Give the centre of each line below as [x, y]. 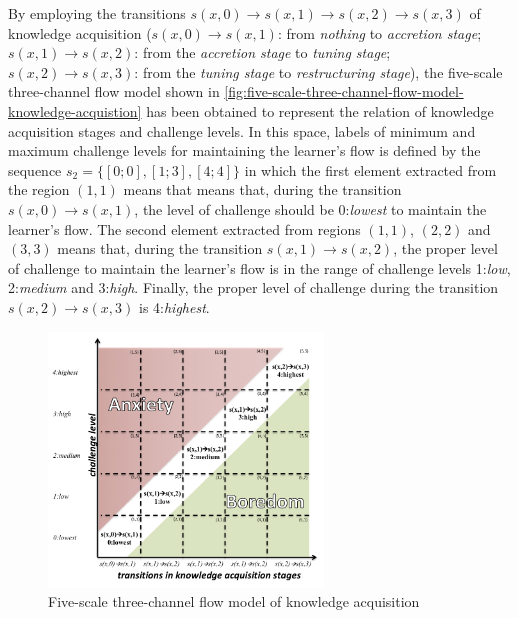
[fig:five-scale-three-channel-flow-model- [344, 91]
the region [39, 189]
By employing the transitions [97, 13]
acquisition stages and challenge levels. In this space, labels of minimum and [242, 130]
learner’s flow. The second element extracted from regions [184, 228]
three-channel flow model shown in [114, 91]
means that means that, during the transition [262, 189]
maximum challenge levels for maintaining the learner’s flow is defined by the [244, 150]
